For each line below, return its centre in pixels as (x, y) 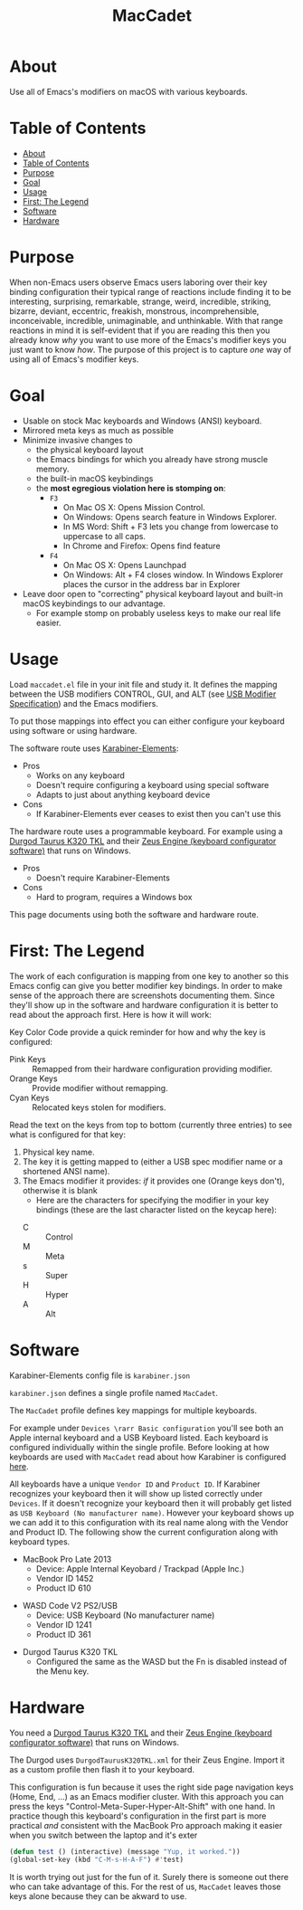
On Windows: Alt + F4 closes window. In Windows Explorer (173, 575)
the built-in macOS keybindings (95, 478)
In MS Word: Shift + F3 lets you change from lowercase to (170, 527)
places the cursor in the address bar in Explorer (151, 584)
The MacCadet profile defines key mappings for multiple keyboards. (133, 1410)
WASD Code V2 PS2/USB (70, 1605)
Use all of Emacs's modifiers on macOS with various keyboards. (129, 91)
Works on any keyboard (80, 775)
